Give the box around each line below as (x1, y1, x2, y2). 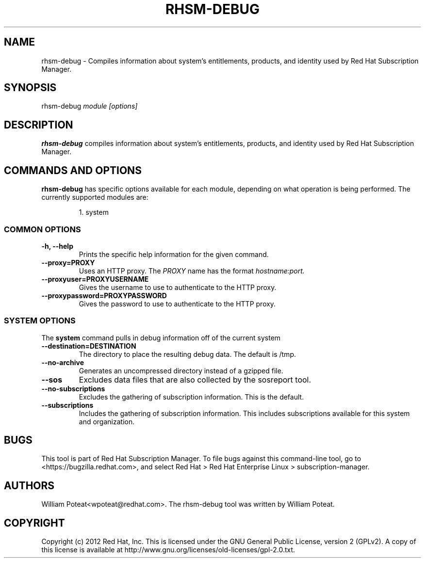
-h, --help (41, 241, 73, 250)
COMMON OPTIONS (4, 224, 81, 234)
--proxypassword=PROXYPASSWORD (41, 291, 167, 300)
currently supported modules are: (41, 193, 148, 202)
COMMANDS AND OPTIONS (4, 164, 142, 177)
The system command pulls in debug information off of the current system (41, 333, 281, 342)
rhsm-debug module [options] (41, 102, 138, 111)
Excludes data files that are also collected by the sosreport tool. (79, 374, 311, 385)
